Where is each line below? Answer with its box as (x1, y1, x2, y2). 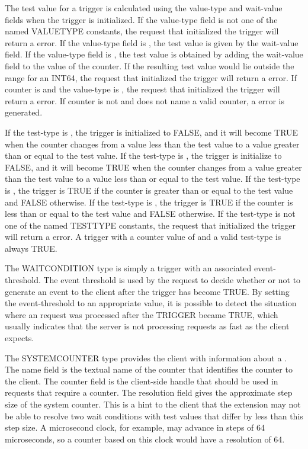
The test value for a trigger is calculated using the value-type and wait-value (5, 2, 283, 14)
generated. (5, 106, 43, 118)
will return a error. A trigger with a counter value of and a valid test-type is (5, 230, 281, 243)
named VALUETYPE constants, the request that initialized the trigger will (5, 25, 279, 37)
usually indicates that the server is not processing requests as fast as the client (5, 320, 290, 332)
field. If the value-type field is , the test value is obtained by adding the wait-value (5, 48, 303, 60)
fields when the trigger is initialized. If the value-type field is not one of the (5, 13, 278, 25)
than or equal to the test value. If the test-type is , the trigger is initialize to (5, 149, 282, 162)
